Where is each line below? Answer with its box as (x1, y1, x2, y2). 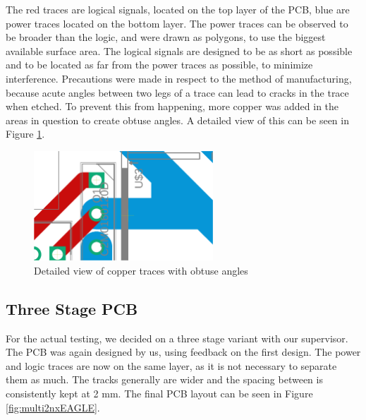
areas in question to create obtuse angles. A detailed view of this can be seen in (6, 112, 349, 127)
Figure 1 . (6, 126, 45, 141)
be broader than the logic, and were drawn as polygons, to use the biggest (6, 30, 326, 44)
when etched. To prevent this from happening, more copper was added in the (6, 99, 339, 114)
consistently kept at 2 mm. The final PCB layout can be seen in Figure (6, 385, 313, 400)
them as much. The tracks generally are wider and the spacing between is (6, 372, 323, 387)
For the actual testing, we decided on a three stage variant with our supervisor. (6, 330, 348, 345)
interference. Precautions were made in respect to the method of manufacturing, (6, 71, 352, 85)
